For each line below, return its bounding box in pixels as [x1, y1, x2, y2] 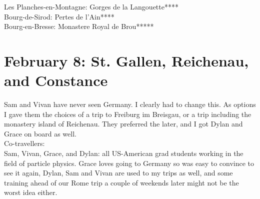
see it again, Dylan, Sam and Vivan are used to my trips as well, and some [4, 167, 233, 178]
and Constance [4, 70, 108, 90]
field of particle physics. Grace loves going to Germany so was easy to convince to [4, 157, 254, 168]
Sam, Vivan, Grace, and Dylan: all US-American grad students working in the [4, 148, 243, 158]
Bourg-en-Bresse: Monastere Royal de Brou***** [4, 21, 154, 31]
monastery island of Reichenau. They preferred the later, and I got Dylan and [4, 118, 243, 129]
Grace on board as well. [4, 128, 76, 138]
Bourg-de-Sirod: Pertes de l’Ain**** [4, 11, 114, 21]
